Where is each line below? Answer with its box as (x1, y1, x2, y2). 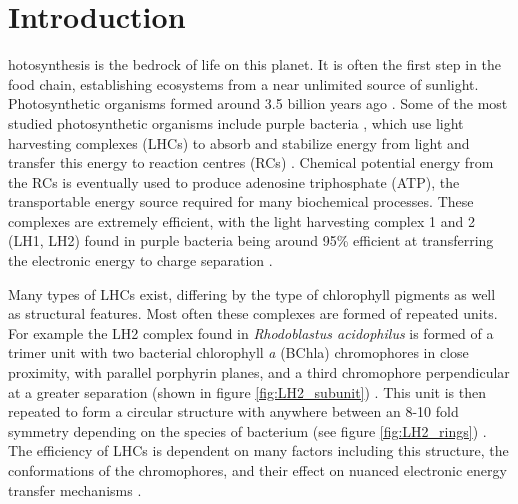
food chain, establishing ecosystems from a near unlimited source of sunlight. (8, 73, 479, 94)
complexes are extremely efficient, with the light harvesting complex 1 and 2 (8, 210, 475, 231)
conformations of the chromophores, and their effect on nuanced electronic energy (8, 460, 507, 480)
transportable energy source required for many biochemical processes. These (8, 191, 474, 212)
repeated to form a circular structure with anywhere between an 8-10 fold (8, 401, 459, 422)
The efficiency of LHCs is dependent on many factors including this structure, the (8, 440, 509, 461)
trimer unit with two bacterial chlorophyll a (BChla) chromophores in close (8, 342, 469, 363)
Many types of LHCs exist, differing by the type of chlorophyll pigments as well (8, 283, 496, 304)
